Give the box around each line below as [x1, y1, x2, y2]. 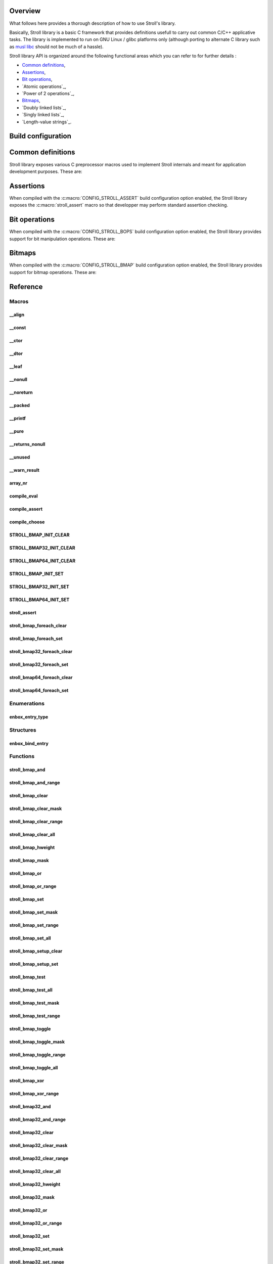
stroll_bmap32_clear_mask [9, 1143, 68, 1149]
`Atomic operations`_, [22, 83, 67, 89]
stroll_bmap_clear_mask [9, 805, 62, 811]
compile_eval [9, 493, 38, 499]
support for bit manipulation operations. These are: [9, 236, 116, 242]
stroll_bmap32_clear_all [9, 1168, 61, 1175]
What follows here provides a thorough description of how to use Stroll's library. [9, 20, 176, 26]
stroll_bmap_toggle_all [9, 1065, 58, 1071]
